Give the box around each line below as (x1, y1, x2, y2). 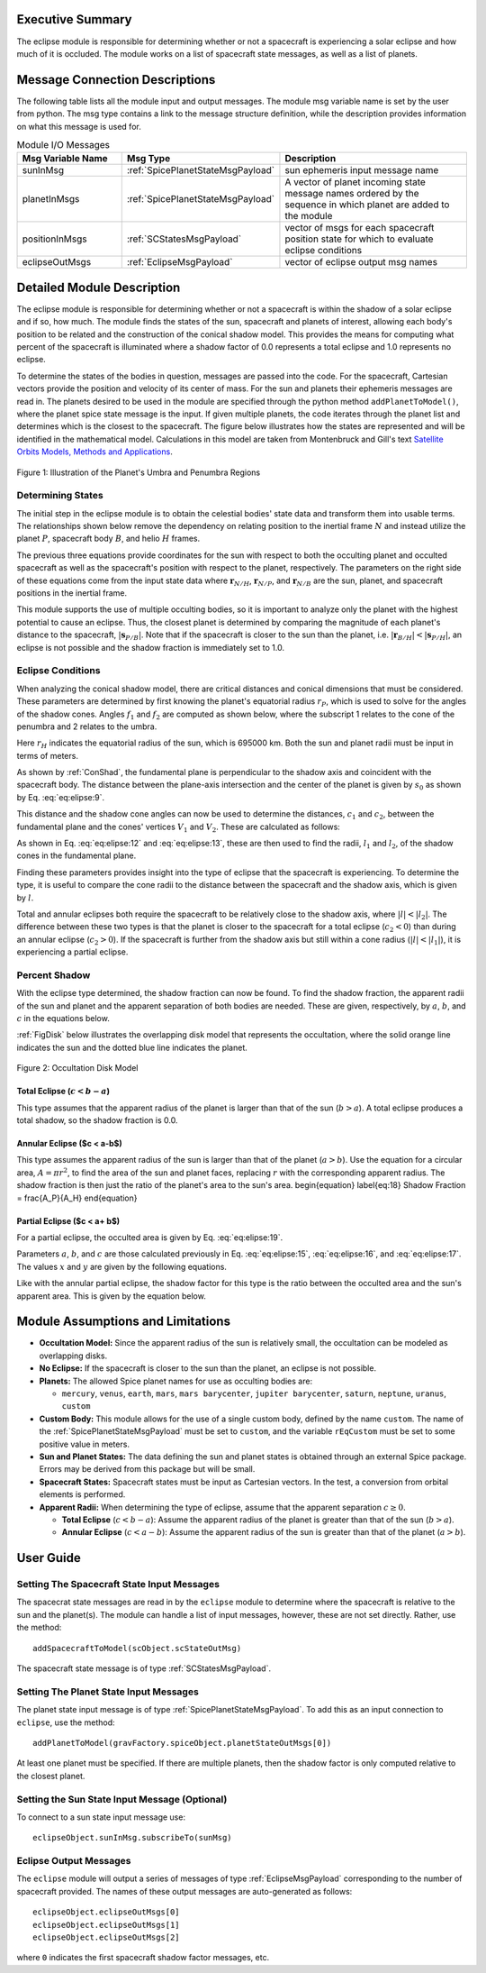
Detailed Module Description (16, 279, 181, 295)
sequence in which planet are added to (284, 198, 450, 211)
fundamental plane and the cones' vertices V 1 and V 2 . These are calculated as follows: (16, 821, 341, 834)
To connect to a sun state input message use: (16, 1812, 186, 1822)
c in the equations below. (16, 1013, 110, 1024)
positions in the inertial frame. (16, 588, 128, 598)
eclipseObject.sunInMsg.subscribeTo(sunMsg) (32, 1832, 233, 1843)
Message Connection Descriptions (16, 72, 216, 87)
